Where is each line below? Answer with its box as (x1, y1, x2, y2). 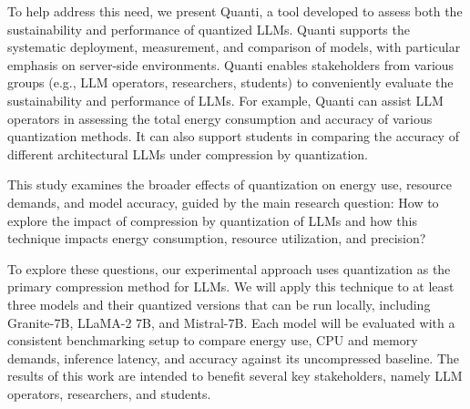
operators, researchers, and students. (7, 383, 211, 403)
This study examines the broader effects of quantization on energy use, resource (7, 175, 452, 194)
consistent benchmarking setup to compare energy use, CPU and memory (7, 331, 418, 350)
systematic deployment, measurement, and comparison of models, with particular (7, 37, 461, 56)
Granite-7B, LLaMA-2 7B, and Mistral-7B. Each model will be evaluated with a (7, 312, 455, 332)
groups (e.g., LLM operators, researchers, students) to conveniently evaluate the (7, 73, 454, 92)
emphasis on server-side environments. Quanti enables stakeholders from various (7, 55, 455, 74)
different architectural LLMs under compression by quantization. (7, 144, 368, 163)
